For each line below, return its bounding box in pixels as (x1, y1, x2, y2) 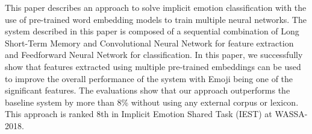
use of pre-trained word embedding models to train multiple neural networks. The (5, 13, 307, 25)
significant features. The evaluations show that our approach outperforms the (5, 84, 290, 97)
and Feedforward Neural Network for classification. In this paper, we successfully (5, 48, 303, 61)
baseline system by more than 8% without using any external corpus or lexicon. (5, 95, 299, 108)
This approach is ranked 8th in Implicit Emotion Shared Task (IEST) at (5, 107, 272, 120)
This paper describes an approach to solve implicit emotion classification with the (5, 1, 307, 13)
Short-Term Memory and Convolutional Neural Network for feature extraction (5, 36, 294, 49)
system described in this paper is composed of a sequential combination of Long (5, 25, 299, 37)
